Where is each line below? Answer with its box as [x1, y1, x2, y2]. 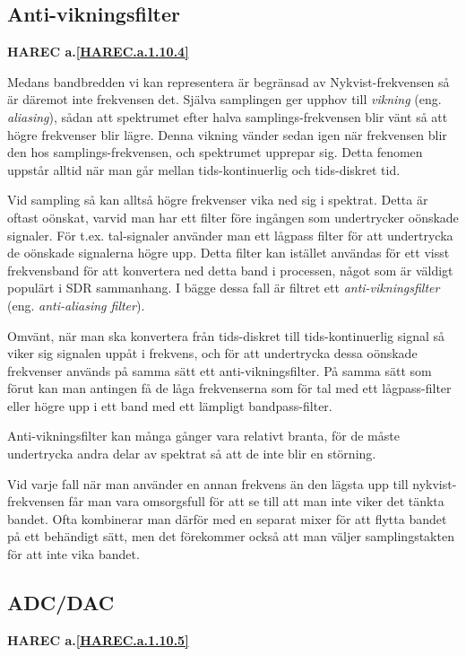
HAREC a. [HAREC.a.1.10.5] [7, 630, 189, 649]
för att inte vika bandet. [7, 545, 140, 564]
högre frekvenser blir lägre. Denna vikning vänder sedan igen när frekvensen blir [7, 125, 447, 144]
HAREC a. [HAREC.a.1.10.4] [7, 42, 189, 61]
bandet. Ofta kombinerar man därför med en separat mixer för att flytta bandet [7, 509, 447, 528]
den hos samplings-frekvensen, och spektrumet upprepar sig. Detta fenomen [7, 143, 423, 162]
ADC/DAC [7, 589, 115, 617]
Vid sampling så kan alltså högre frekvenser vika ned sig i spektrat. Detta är [7, 190, 428, 209]
